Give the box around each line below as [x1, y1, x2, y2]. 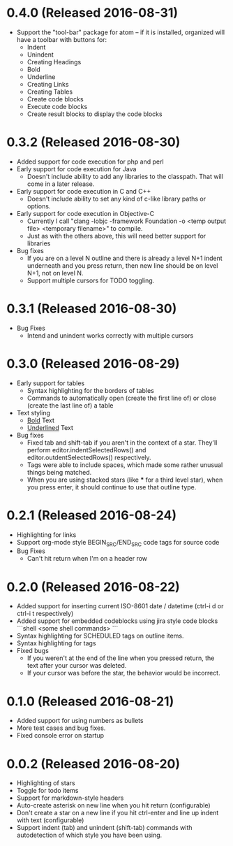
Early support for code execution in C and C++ [16, 187, 151, 195]
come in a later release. [27, 180, 95, 188]
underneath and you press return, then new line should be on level [27, 261, 218, 270]
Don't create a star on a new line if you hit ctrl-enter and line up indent [16, 809, 219, 817]
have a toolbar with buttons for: [16, 35, 107, 43]
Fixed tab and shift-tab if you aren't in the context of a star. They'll [27, 438, 218, 447]
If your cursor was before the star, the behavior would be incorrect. [27, 669, 220, 677]
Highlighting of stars [16, 779, 75, 787]
